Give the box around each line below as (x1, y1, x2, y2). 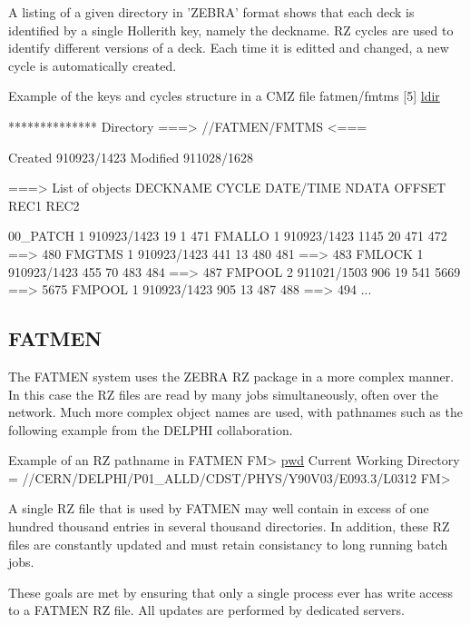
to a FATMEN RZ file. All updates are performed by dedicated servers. (8, 600, 405, 620)
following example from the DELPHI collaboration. (8, 420, 293, 439)
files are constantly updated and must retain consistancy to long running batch (8, 534, 448, 553)
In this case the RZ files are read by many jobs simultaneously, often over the (8, 384, 439, 403)
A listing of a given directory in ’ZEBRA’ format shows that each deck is (8, 3, 415, 21)
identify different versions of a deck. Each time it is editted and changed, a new (8, 38, 449, 57)
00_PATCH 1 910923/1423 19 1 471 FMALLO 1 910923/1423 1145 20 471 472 (8, 226, 447, 245)
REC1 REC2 (8, 195, 80, 214)
